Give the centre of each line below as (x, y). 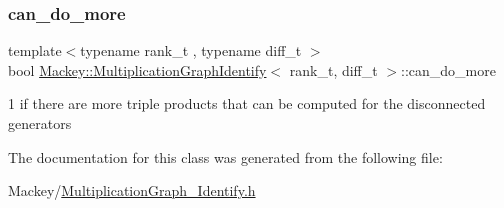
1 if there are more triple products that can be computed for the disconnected (247, 103)
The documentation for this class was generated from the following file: (225, 156)
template (35, 50)
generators (40, 123)
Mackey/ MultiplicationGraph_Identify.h (132, 190)
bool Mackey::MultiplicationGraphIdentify (137, 69)
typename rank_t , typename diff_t (191, 50)
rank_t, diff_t (333, 69)
